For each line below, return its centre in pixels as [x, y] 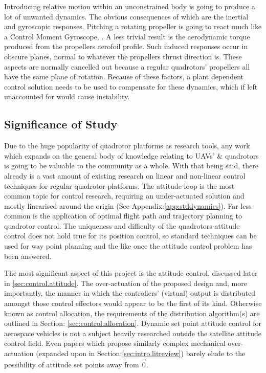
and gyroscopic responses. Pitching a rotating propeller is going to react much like [133, 26]
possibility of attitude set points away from [72, 364]
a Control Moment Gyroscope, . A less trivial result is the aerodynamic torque [127, 36]
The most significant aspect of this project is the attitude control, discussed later [131, 273]
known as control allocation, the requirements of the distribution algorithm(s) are [132, 313]
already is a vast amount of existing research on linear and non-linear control [125, 175]
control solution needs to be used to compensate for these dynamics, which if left [131, 86]
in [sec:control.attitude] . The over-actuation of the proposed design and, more [126, 283]
